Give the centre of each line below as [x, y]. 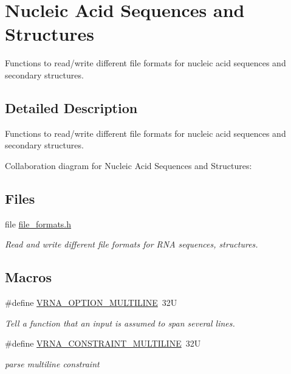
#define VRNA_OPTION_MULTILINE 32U [91, 303]
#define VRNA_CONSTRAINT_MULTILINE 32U [103, 343]
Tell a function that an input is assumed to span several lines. [120, 323]
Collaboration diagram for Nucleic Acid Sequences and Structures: [128, 165]
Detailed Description [71, 107]
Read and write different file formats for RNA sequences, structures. [132, 244]
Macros [28, 277]
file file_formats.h [38, 223]
